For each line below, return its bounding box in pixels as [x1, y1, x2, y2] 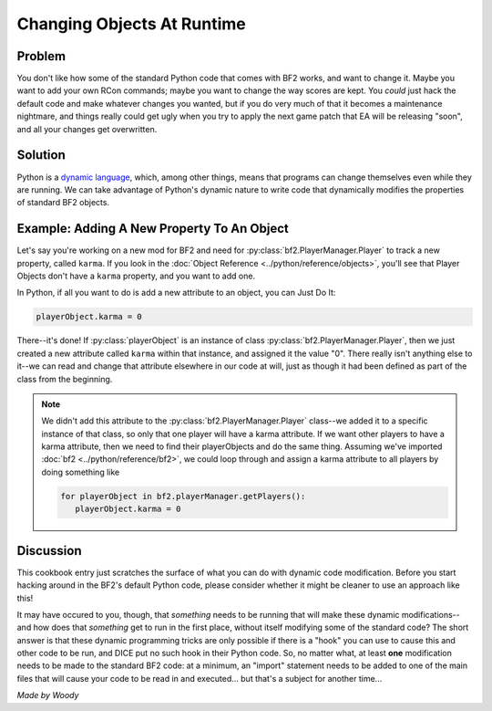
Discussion [16, 543, 82, 559]
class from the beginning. [16, 373, 113, 384]
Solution [16, 147, 66, 163]
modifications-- [401, 609, 460, 620]
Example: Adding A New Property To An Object [16, 221, 289, 236]
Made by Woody [16, 690, 79, 701]
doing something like [41, 466, 120, 477]
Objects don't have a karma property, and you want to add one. [16, 270, 255, 281]
